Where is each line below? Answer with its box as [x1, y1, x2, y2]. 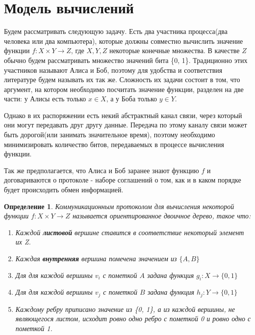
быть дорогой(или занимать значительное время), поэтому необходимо [4, 129, 215, 140]
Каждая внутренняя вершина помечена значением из [15, 253, 177, 263]
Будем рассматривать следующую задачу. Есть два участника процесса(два [4, 26, 228, 36]
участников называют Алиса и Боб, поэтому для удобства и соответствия [4, 64, 223, 75]
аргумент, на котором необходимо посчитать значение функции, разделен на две [4, 84, 244, 94]
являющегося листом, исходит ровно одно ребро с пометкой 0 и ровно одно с [15, 313, 251, 324]
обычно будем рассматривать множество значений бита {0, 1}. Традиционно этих [4, 55, 248, 65]
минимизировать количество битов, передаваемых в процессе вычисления [4, 139, 224, 149]
